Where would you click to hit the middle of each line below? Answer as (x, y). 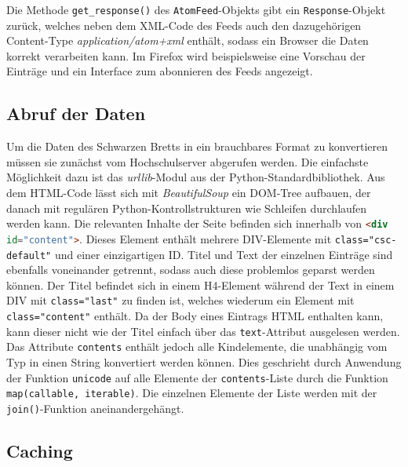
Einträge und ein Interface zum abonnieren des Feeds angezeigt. (160, 71)
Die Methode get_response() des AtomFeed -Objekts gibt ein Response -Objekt (196, 9)
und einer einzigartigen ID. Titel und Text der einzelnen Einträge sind (224, 254)
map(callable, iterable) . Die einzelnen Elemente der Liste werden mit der (192, 393)
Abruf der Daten (76, 113)
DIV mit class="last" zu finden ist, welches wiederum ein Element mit (180, 300)
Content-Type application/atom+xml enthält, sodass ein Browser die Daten (188, 40)
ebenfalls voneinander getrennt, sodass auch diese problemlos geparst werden (191, 270)
